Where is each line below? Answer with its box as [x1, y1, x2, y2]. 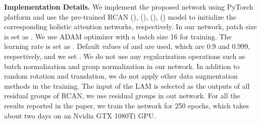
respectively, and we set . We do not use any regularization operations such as [4, 50, 245, 61]
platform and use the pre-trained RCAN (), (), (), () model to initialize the [4, 11, 236, 22]
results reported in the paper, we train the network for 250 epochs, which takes [4, 100, 249, 110]
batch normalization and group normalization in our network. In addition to [4, 60, 240, 71]
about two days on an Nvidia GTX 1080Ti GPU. [4, 110, 156, 120]
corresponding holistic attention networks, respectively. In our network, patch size [4, 21, 257, 32]
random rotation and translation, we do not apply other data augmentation [4, 71, 238, 81]
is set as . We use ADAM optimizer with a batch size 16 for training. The [4, 31, 232, 41]
